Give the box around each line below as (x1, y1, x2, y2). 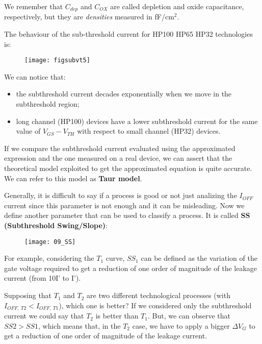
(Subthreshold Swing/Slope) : (4, 220, 108, 231)
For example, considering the (4, 253, 94, 263)
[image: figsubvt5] (24, 57, 90, 64)
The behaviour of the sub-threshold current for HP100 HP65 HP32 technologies (4, 29, 253, 39)
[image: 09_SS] (24, 238, 76, 245)
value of (16, 126, 41, 136)
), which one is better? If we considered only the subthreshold (59, 300, 252, 310)
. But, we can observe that (147, 310, 231, 321)
